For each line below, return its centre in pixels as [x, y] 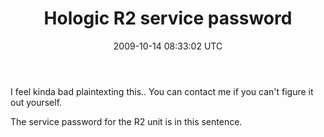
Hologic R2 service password [168, 18]
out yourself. [36, 102]
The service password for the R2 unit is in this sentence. [126, 121]
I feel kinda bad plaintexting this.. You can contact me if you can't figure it [162, 91]
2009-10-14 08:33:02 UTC [168, 46]
